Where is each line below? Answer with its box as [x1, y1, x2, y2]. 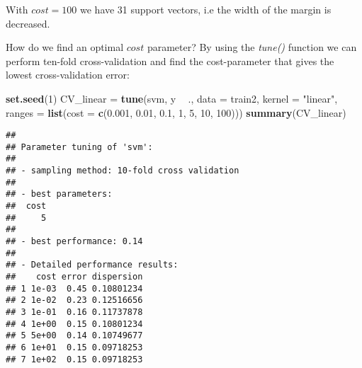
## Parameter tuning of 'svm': [6, 142, 153, 152]
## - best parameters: [6, 189, 113, 200]
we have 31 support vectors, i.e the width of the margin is [80, 2, 332, 16]
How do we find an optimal [6, 40, 124, 54]
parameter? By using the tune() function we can [147, 40, 357, 54]
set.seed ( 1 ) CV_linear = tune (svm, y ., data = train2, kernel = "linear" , [6, 91, 338, 105]
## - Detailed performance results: [6, 260, 179, 270]
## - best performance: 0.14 [6, 236, 143, 247]
